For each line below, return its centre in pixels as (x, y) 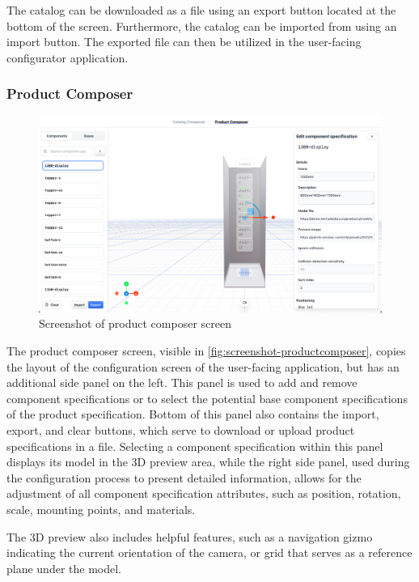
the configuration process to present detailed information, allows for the (184, 477)
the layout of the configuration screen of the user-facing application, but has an (203, 366)
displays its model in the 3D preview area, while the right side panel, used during (208, 462)
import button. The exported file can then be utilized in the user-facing (184, 42)
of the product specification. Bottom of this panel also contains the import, (193, 414)
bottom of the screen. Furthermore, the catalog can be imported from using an (202, 25)
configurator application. (68, 57)
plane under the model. (64, 568)
